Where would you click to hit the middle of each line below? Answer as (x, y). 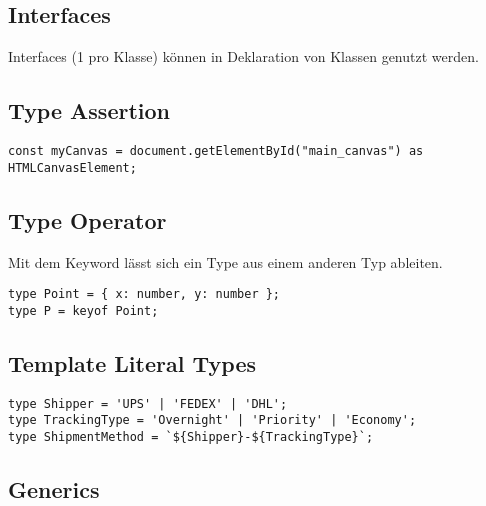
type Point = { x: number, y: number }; (144, 294)
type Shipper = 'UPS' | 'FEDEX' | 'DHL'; (148, 403)
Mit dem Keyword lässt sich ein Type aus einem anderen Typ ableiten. (225, 261)
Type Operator (87, 219)
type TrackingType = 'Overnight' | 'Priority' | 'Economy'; (212, 420)
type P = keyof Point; (83, 310)
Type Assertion (89, 110)
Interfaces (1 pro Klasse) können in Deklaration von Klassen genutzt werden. (243, 56)
